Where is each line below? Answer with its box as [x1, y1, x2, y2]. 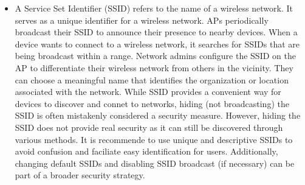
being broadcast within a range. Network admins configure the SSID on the [15, 49, 296, 62]
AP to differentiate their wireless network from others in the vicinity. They [15, 61, 293, 74]
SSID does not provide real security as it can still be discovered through [15, 120, 283, 133]
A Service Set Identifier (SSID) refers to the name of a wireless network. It [15, 2, 293, 14]
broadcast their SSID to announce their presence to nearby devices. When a [15, 26, 298, 38]
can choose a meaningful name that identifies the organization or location [15, 73, 289, 86]
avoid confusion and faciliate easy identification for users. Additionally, [15, 145, 278, 158]
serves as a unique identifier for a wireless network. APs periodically [15, 13, 269, 26]
